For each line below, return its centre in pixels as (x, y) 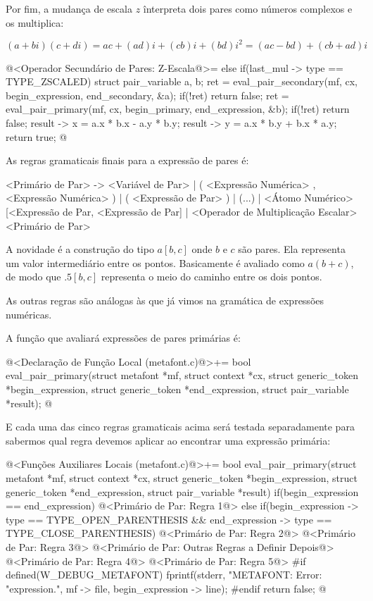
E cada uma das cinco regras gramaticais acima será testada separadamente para (180, 427)
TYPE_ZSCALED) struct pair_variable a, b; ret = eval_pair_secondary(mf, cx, (182, 81)
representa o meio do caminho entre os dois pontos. (211, 277)
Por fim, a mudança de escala (69, 8)
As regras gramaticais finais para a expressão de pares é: (127, 160)
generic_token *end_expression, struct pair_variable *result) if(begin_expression (182, 491)
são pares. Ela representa (292, 249)
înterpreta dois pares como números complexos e (248, 8)
